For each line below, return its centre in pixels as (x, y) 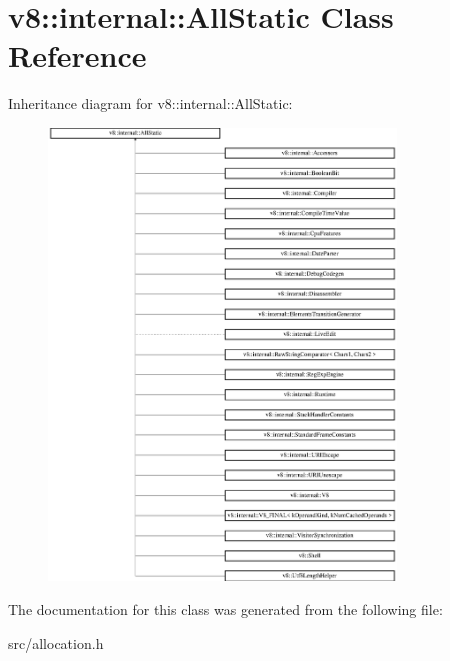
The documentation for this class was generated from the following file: (225, 609)
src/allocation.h (56, 642)
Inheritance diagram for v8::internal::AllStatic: (150, 103)
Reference (77, 55)
